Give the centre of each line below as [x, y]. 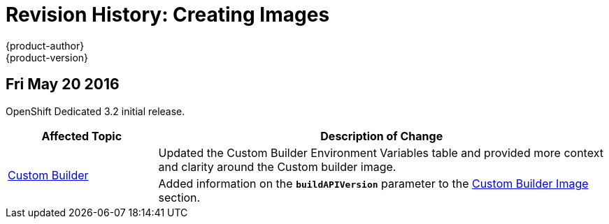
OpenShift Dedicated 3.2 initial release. [95, 111]
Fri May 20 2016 [63, 84]
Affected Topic [82, 136]
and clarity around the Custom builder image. [277, 166]
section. [179, 197]
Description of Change [382, 136]
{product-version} [47, 57]
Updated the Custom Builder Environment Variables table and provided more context [381, 152]
